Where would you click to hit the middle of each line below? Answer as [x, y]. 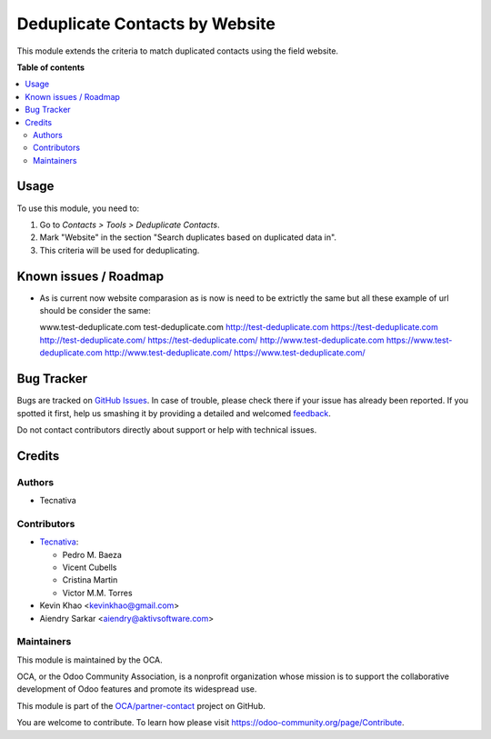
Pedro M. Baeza [92, 554]
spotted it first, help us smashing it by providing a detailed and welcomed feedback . [174, 413]
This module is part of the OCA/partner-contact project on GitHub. [141, 705]
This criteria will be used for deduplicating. [120, 250]
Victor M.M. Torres [97, 593]
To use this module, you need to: [78, 208]
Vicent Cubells [90, 567]
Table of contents [51, 67]
